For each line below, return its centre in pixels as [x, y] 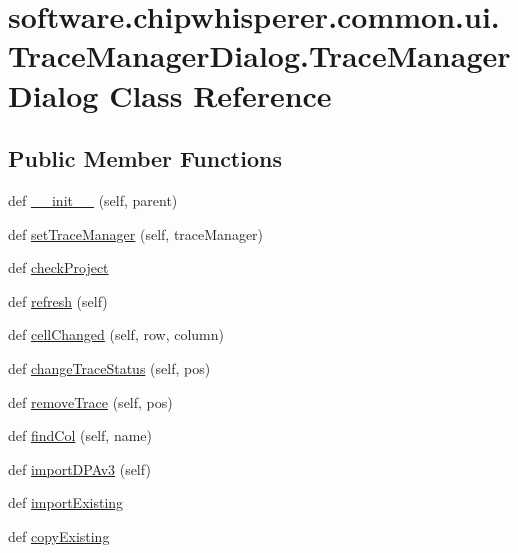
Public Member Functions [145, 158]
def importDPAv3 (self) [79, 468]
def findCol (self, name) [80, 435]
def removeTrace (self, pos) [90, 401]
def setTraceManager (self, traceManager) [136, 233]
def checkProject [58, 267]
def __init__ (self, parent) [93, 199]
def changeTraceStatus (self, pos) [109, 367]
